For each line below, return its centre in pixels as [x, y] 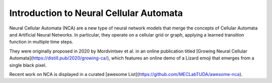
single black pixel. [28, 65]
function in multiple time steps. [41, 42]
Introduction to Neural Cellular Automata [96, 13]
